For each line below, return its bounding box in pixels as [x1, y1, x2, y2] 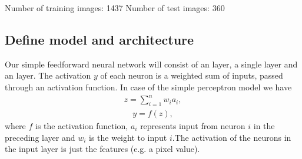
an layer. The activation [5, 69, 91, 82]
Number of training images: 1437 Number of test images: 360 [5, 2, 225, 13]
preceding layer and [5, 131, 75, 143]
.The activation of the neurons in [172, 131, 291, 143]
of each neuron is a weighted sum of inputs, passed [100, 69, 283, 82]
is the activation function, [35, 119, 128, 131]
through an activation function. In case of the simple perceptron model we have [5, 80, 292, 93]
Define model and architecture [5, 30, 194, 48]
